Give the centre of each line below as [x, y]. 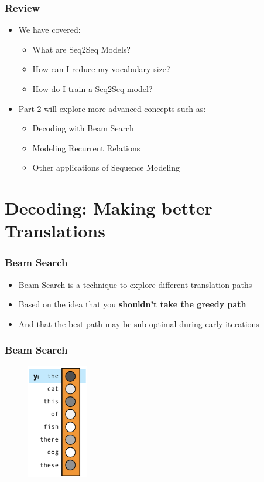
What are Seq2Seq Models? [81, 49]
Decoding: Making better [109, 208]
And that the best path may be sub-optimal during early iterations [139, 323]
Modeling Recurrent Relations [86, 147]
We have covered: [49, 30]
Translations [55, 231]
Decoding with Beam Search [83, 128]
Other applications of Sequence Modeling [106, 167]
